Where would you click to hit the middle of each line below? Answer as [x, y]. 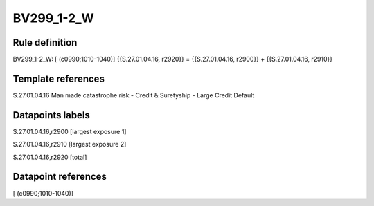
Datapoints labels [51, 115]
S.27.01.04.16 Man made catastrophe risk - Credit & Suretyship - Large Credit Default [134, 95]
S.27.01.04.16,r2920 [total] [50, 157]
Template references [59, 78]
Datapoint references [60, 177]
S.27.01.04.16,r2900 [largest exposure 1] [70, 131]
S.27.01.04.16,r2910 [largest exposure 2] [70, 144]
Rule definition [45, 43]
